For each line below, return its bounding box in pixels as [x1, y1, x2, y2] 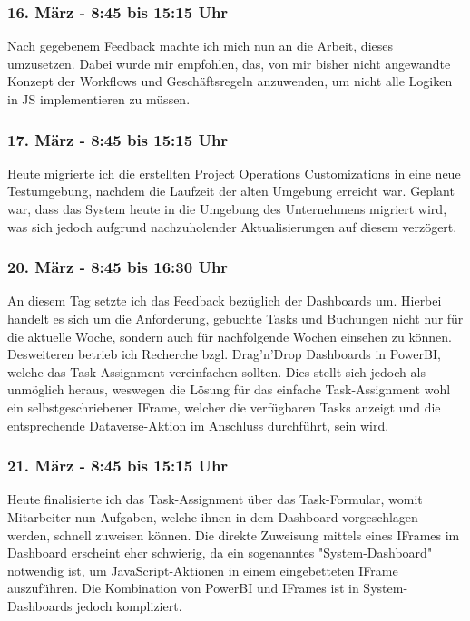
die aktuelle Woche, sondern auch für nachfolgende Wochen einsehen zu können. [7, 326, 452, 345]
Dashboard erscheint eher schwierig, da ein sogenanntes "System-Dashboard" [7, 543, 433, 562]
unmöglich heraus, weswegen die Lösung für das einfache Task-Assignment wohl [7, 380, 451, 399]
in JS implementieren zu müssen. [7, 90, 191, 108]
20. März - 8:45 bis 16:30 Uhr [7, 256, 229, 278]
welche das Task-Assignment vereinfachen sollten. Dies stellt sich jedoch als [7, 362, 426, 381]
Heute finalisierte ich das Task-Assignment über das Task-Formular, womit [7, 490, 423, 509]
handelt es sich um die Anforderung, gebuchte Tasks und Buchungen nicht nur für [7, 309, 464, 327]
